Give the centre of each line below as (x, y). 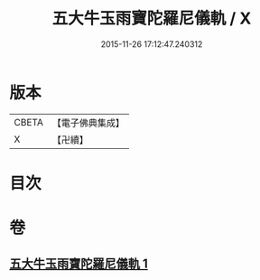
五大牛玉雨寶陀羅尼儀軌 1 (79, 264)
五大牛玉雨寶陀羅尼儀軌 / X (152, 19)
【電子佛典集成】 (88, 123)
